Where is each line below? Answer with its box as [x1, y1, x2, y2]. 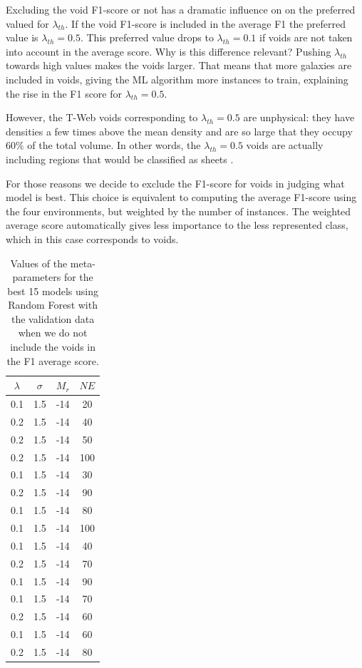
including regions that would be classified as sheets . [6, 151, 234, 166]
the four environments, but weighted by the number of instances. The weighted [6, 203, 351, 218]
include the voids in [10, 339, 96, 354]
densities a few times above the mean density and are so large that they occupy [6, 123, 353, 138]
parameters [12, 269, 61, 284]
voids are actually [246, 138, 324, 153]
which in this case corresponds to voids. [6, 231, 179, 246]
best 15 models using [7, 283, 98, 298]
